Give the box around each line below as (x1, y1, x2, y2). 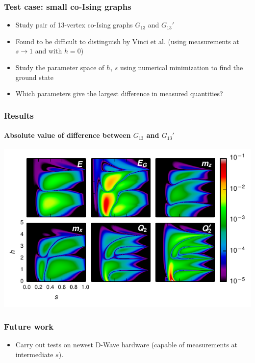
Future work (4, 320, 54, 332)
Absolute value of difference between (4, 130, 131, 140)
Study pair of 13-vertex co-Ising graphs (15, 20, 133, 30)
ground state (15, 72, 53, 82)
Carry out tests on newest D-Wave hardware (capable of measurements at (15, 339, 238, 350)
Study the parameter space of (15, 62, 104, 72)
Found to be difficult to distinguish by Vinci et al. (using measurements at (15, 36, 239, 46)
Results (4, 109, 34, 121)
